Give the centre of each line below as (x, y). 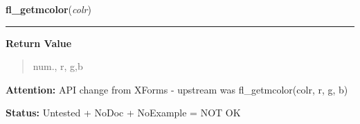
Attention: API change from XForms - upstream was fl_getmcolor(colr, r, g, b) (177, 89)
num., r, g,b (58, 66)
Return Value (39, 43)
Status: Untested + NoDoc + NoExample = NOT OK (123, 113)
